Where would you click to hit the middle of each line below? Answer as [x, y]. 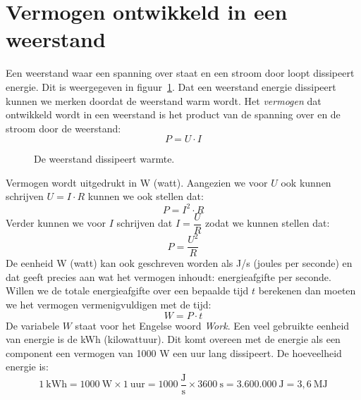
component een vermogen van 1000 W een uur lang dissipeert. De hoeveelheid [174, 352]
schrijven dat [145, 223]
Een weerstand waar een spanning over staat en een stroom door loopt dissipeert [180, 73]
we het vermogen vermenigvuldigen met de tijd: [109, 304]
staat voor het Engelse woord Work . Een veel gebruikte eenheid [212, 325]
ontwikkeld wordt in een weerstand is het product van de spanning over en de [173, 114]
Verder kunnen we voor [56, 223]
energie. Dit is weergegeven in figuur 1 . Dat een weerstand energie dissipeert [171, 86]
